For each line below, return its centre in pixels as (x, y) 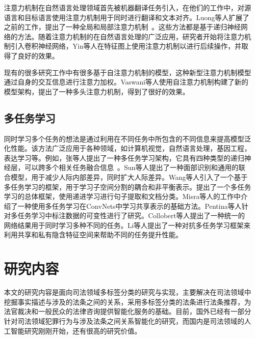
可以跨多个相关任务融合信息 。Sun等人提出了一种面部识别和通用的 (131, 167)
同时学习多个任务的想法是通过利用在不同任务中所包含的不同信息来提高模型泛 (127, 138)
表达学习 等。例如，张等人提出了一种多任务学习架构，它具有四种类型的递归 (124, 157)
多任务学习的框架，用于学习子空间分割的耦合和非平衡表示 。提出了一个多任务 (127, 186)
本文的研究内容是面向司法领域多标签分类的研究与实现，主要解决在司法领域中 (127, 292)
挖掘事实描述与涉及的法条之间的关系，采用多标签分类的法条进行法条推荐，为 (127, 301)
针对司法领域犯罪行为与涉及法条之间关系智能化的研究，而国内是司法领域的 (124, 321)
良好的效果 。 (38, 55)
